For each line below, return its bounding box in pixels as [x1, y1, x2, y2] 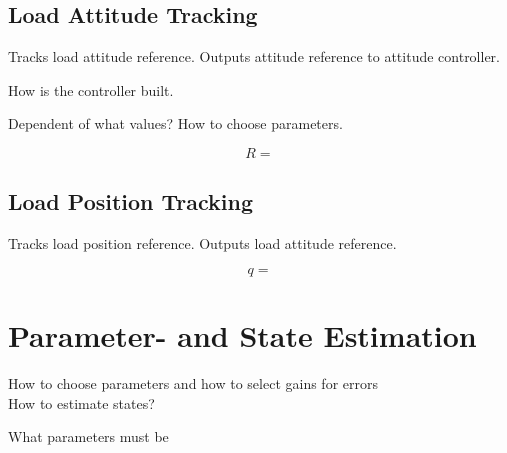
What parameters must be [8, 426, 169, 447]
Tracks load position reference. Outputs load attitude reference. [8, 233, 397, 254]
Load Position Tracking [8, 186, 254, 217]
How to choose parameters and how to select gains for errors [8, 372, 379, 393]
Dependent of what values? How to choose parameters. [8, 113, 343, 134]
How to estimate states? [8, 392, 155, 413]
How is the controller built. [8, 79, 174, 100]
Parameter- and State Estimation [8, 314, 477, 355]
